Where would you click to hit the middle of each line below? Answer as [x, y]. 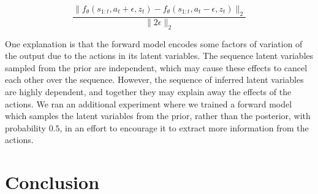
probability [25, 127]
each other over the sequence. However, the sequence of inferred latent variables [154, 80]
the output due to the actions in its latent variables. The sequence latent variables [159, 56]
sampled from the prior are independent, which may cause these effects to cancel [156, 67]
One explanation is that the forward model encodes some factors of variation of [154, 43]
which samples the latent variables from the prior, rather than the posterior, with [158, 116]
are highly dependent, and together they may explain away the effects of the [148, 91]
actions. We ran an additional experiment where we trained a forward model [149, 103]
